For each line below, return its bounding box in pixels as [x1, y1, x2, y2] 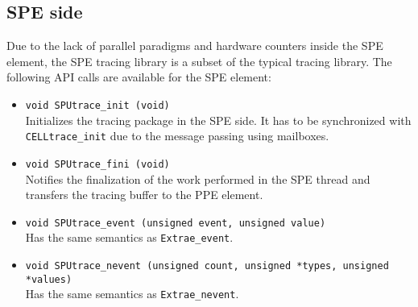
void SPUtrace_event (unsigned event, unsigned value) [25, 217, 326, 229]
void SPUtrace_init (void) [25, 99, 170, 111]
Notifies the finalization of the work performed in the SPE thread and [25, 170, 370, 187]
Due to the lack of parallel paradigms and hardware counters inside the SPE [6, 37, 383, 54]
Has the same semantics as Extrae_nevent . [25, 285, 239, 302]
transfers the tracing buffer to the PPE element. [25, 186, 263, 203]
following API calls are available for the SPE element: [6, 68, 271, 85]
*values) [25, 273, 72, 285]
